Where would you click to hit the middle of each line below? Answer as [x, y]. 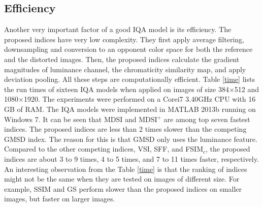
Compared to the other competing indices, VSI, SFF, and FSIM [104, 149]
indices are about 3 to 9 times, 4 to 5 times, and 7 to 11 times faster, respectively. [131, 158]
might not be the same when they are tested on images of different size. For [122, 179]
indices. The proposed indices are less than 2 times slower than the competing [125, 129]
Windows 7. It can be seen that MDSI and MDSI [81, 119]
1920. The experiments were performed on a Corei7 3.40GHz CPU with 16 [140, 99]
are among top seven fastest [207, 119]
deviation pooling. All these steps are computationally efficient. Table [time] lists [129, 79]
